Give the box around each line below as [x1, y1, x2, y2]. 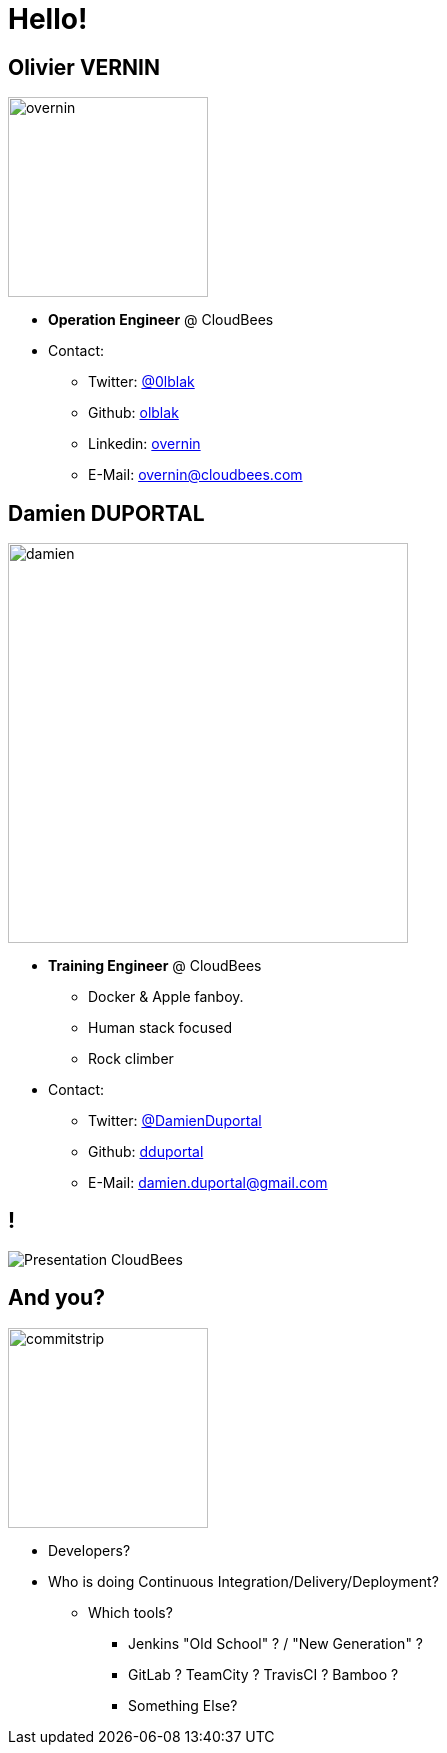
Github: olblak [88, 404, 179, 422]
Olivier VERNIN [8, 54, 161, 80]
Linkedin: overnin [88, 435, 201, 453]
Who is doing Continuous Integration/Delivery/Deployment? [48, 1572, 439, 1590]
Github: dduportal [88, 1143, 204, 1161]
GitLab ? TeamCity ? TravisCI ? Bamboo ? [128, 1665, 399, 1683]
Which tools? [88, 1603, 173, 1621]
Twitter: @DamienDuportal [88, 1112, 262, 1130]
